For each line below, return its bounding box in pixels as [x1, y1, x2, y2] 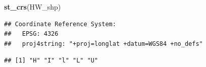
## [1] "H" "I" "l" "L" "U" [4, 57, 98, 64]
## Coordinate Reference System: [4, 20, 116, 28]
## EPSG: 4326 [4, 30, 59, 38]
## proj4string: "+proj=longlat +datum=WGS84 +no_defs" [4, 40, 203, 47]
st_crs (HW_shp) [4, 2, 61, 12]
